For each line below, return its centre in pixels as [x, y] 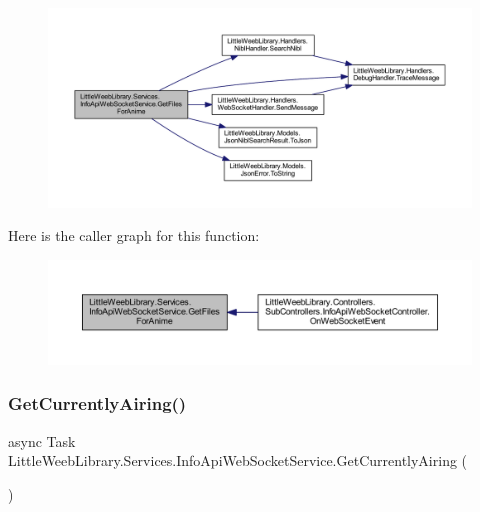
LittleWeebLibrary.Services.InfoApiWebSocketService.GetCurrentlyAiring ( [238, 460]
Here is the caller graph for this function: [134, 235]
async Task [42, 440]
